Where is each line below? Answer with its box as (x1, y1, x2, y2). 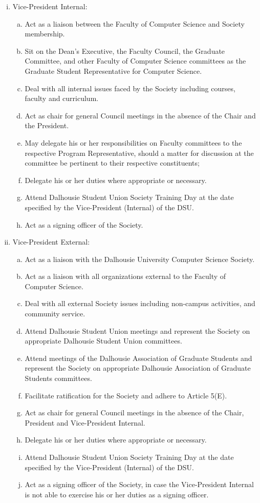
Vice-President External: (12, 236, 90, 247)
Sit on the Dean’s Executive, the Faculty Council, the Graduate (25, 45, 225, 56)
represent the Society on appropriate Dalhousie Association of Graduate (25, 363, 251, 373)
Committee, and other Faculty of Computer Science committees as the (25, 55, 246, 66)
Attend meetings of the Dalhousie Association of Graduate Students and (25, 352, 252, 363)
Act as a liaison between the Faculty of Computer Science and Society (25, 18, 245, 29)
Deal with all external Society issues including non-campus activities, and (25, 298, 255, 309)
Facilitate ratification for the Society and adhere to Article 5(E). (25, 390, 227, 400)
